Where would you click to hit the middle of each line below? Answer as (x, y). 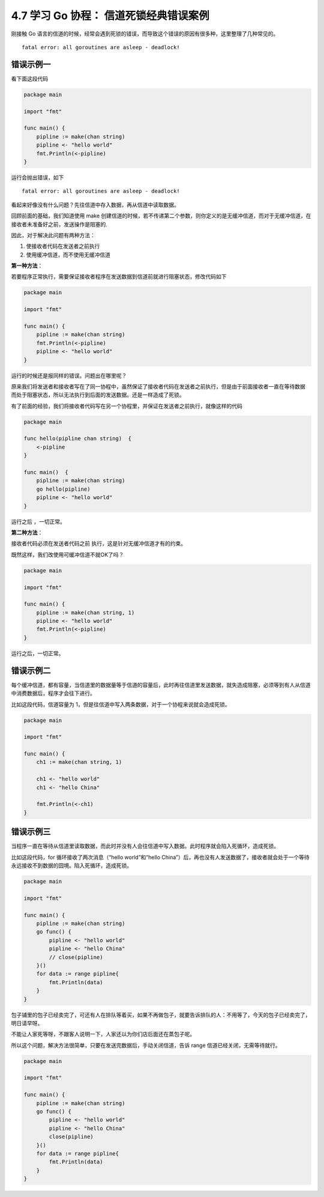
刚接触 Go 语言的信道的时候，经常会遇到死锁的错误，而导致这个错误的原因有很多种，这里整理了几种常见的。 (145, 34)
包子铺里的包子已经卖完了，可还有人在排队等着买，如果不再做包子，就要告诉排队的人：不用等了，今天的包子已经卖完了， (161, 1014)
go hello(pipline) (63, 489)
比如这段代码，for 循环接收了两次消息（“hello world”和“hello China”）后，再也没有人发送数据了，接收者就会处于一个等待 (160, 857)
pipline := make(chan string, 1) (85, 612)
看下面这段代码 (29, 79)
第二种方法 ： (27, 532)
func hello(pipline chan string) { (78, 439)
